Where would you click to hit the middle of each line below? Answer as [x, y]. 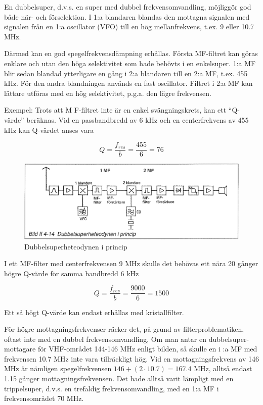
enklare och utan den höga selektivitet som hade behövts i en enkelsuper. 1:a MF [130, 63]
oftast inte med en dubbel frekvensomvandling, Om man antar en [105, 339]
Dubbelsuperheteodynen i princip [76, 246]
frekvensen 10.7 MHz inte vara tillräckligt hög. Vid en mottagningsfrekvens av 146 [131, 358]
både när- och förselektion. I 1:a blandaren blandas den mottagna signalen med [127, 16]
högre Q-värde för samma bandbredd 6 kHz [72, 273]
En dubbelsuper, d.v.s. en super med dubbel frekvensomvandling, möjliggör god [128, 7]
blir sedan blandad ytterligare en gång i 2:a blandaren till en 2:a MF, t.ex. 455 [126, 73]
